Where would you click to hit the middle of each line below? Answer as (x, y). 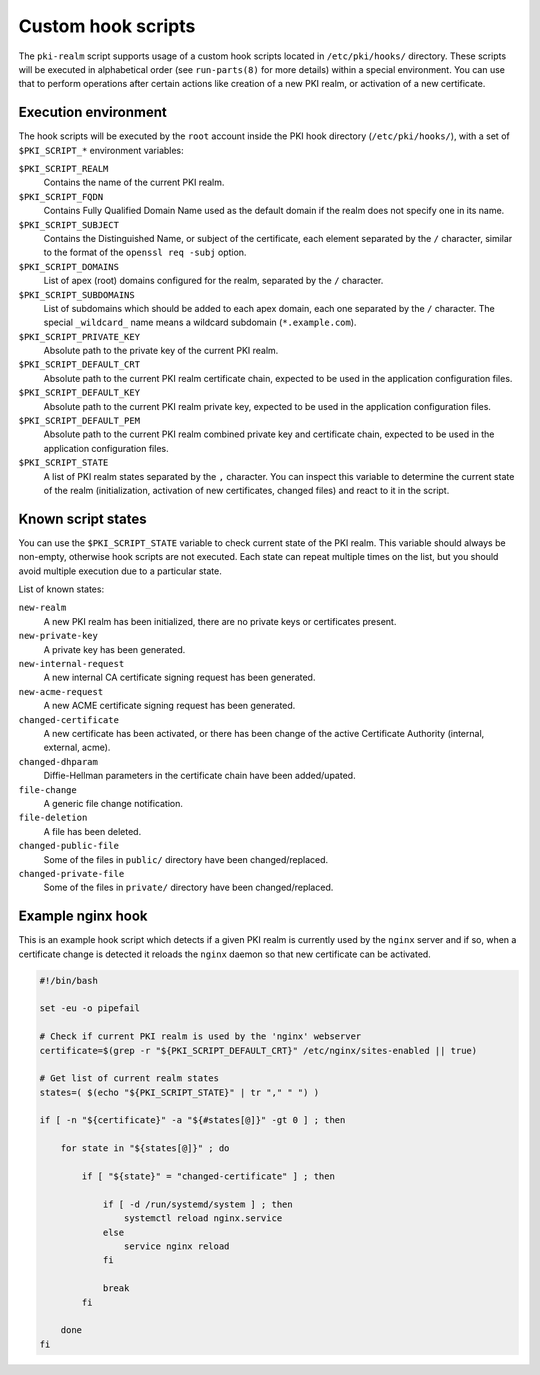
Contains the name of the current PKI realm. (134, 182)
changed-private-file (71, 873)
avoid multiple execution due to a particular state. (120, 571)
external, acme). (77, 747)
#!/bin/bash (69, 980)
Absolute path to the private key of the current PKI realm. (161, 351)
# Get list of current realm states (129, 1078)
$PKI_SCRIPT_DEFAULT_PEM (79, 421)
